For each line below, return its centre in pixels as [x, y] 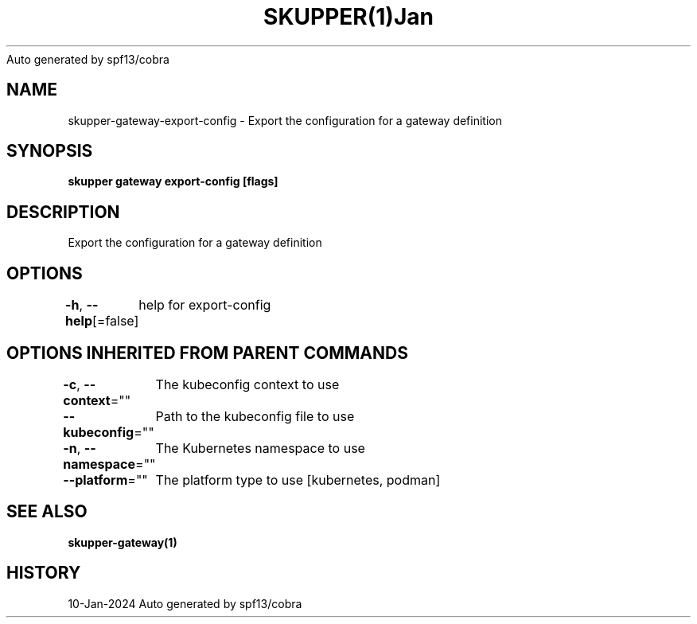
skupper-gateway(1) [123, 542]
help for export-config [205, 305]
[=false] [115, 321]
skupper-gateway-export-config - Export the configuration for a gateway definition [285, 120]
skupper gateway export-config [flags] [173, 181]
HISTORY [44, 573]
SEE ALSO [47, 512]
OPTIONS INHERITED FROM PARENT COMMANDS [207, 353]
